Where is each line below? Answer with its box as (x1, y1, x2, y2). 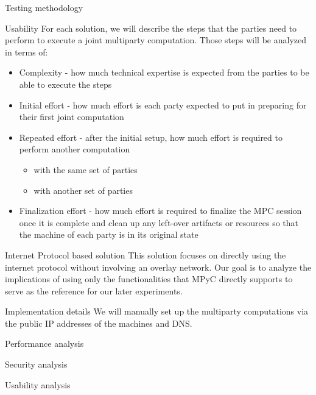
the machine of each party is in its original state (19, 228, 198, 241)
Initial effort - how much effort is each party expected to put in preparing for (19, 98, 307, 111)
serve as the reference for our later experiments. (5, 284, 183, 297)
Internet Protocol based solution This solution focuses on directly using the (5, 248, 286, 261)
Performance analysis (5, 337, 84, 350)
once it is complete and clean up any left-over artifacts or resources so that (19, 216, 299, 229)
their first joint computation (19, 110, 124, 123)
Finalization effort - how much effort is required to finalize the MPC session (19, 204, 302, 217)
